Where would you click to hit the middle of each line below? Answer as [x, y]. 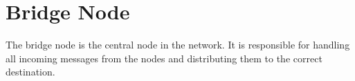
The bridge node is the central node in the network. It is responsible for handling [178, 45]
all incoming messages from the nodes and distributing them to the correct [164, 58]
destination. [30, 72]
